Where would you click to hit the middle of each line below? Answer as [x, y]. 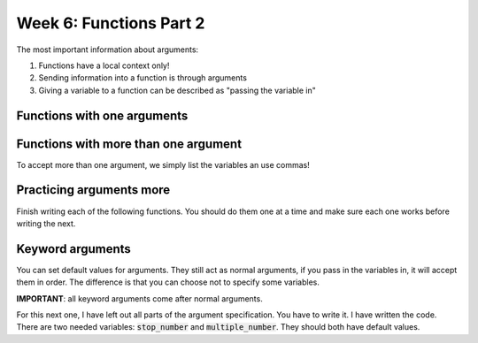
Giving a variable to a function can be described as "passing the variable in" [177, 90]
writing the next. [46, 223]
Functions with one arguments [102, 115]
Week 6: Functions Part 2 [111, 23]
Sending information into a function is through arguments [143, 78]
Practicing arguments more [93, 190]
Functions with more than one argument [129, 144]
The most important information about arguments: [108, 50]
